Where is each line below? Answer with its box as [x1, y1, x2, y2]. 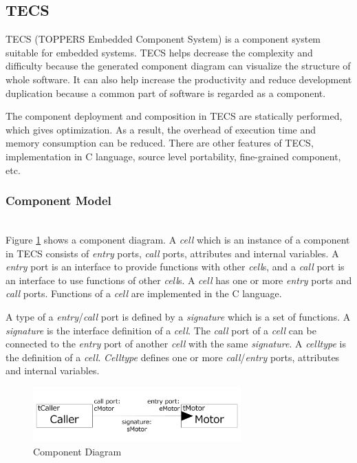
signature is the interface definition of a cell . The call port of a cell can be [6, 323, 316, 337]
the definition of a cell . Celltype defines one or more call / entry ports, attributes [6, 349, 340, 364]
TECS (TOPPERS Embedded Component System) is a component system [6, 32, 321, 46]
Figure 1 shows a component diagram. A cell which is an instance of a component [6, 232, 350, 246]
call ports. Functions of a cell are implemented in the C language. [6, 286, 282, 301]
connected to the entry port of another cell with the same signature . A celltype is [6, 336, 346, 351]
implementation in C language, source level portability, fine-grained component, [6, 149, 341, 163]
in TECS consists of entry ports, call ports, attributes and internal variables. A [6, 246, 339, 260]
